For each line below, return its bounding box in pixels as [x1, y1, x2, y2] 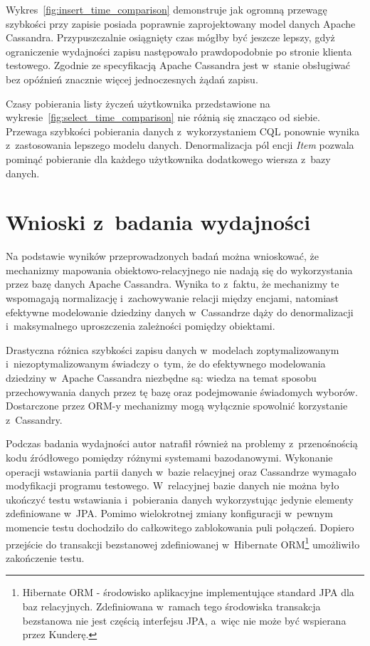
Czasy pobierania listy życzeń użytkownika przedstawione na [6, 95, 270, 110]
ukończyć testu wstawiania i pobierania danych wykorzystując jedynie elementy [6, 491, 354, 506]
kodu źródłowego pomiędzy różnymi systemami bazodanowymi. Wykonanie [6, 449, 333, 464]
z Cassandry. [6, 412, 63, 427]
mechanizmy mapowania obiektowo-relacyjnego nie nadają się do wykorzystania [6, 262, 353, 277]
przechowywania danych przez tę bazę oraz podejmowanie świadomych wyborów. [6, 384, 358, 399]
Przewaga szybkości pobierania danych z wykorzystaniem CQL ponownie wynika [6, 123, 359, 138]
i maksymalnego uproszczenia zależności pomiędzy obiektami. [6, 318, 275, 333]
